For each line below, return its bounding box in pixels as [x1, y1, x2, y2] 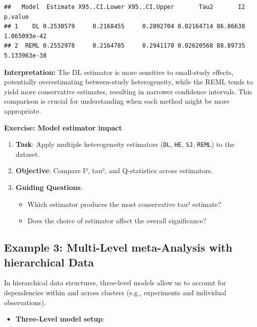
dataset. [15, 148, 40, 159]
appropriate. [4, 105, 41, 116]
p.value [4, 13, 29, 20]
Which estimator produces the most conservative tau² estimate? [27, 198, 221, 209]
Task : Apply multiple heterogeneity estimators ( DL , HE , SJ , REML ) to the [15, 139, 235, 149]
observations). [4, 297, 46, 307]
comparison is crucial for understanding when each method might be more [4, 96, 230, 106]
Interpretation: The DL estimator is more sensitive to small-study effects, [4, 66, 234, 77]
